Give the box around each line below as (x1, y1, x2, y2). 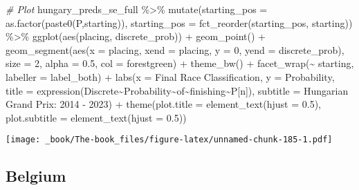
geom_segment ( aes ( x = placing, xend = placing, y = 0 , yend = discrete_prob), (6, 42, 344, 57)
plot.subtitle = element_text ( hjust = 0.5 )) (6, 110, 187, 124)
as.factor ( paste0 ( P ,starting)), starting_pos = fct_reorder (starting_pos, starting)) (6, 15, 353, 30)
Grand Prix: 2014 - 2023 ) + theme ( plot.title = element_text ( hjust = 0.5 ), (6, 97, 321, 111)
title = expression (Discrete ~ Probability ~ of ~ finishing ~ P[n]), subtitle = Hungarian (6, 83, 349, 97)
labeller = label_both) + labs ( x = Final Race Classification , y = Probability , (6, 69, 335, 84)
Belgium (6, 165, 66, 187)
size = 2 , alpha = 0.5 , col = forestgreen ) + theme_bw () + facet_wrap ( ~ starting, (6, 56, 354, 70)
